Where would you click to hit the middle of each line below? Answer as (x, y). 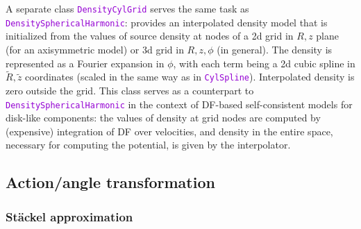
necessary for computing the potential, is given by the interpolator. (148, 145)
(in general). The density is (275, 49)
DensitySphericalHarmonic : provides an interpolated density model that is (167, 22)
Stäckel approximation (69, 216)
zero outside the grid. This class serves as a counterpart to (130, 90)
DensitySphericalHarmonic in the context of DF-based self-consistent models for (179, 104)
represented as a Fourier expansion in (85, 63)
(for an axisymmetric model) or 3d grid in (95, 49)
